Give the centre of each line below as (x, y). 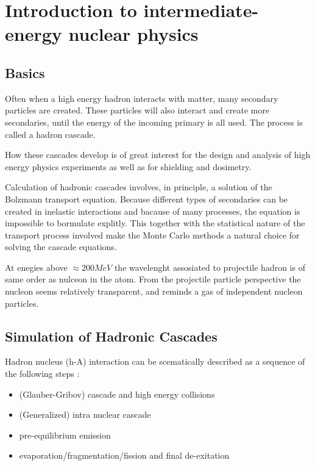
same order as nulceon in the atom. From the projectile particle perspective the (153, 279)
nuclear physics (133, 34)
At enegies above (36, 267)
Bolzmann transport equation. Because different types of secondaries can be (147, 199)
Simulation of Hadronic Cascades (111, 336)
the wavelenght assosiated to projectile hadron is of (210, 267)
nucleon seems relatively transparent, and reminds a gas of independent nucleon (154, 291)
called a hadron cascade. (50, 134)
